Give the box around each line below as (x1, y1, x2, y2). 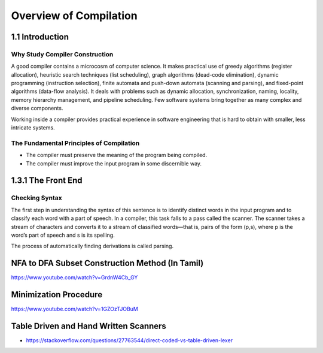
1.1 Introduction (11, 32, 69, 42)
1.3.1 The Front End (11, 176, 83, 186)
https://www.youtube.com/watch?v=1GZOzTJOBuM (11, 306, 139, 313)
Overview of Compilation (11, 9, 138, 22)
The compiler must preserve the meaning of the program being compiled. (26, 152, 208, 159)
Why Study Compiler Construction (11, 50, 114, 58)
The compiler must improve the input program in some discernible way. (26, 159, 202, 167)
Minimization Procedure (11, 289, 103, 300)
